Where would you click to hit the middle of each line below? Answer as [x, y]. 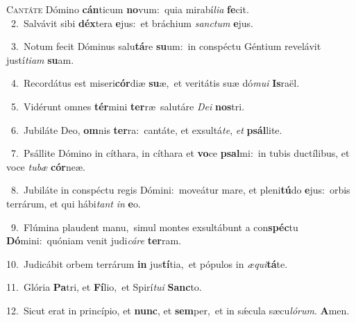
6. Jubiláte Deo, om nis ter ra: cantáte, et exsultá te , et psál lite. [146, 129]
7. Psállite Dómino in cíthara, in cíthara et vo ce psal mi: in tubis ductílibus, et [180, 153]
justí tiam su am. [40, 59]
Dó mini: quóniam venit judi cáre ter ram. [94, 240]
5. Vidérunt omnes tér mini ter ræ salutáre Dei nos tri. [128, 106]
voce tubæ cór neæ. [46, 166]
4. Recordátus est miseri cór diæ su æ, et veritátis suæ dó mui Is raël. [155, 83]
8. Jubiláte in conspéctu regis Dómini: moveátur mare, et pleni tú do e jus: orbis [180, 190]
